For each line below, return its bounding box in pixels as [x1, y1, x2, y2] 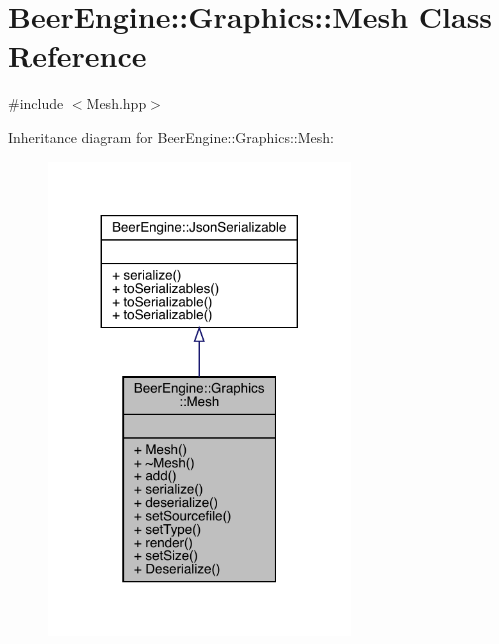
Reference [8, 35, 147, 76]
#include [8, 93, 64, 114]
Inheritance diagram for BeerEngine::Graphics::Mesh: [8, 126, 334, 147]
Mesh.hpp [86, 93, 147, 114]
